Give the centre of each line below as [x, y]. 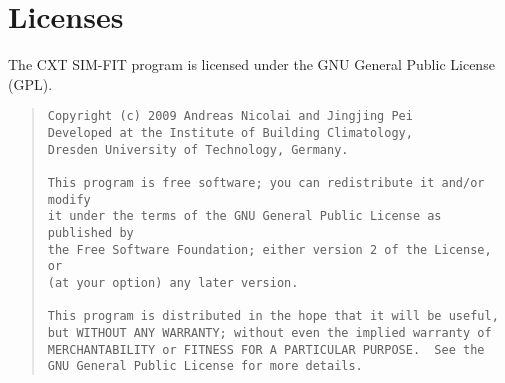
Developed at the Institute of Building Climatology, [230, 132]
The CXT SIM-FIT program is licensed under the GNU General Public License [251, 64]
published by [90, 232]
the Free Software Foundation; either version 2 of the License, [269, 249]
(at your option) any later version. [173, 282]
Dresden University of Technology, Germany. [198, 149]
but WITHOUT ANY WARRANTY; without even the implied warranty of [269, 332]
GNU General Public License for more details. [205, 366]
